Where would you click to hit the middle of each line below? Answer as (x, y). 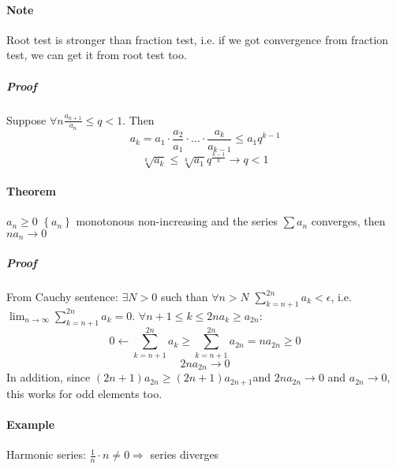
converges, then (348, 221)
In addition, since (49, 377)
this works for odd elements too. (84, 393)
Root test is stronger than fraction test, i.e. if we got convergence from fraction (198, 39)
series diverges (185, 454)
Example (31, 424)
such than (184, 297)
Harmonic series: (46, 454)
